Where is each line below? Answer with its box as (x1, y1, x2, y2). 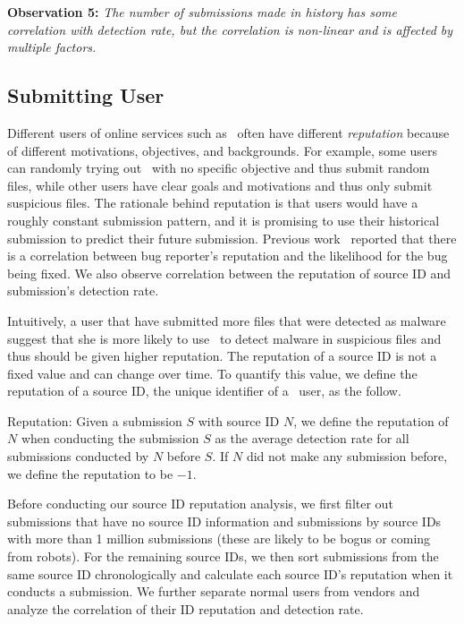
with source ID (198, 411, 280, 430)
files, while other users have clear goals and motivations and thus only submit (7, 175, 433, 194)
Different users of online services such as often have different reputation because (7, 123, 450, 141)
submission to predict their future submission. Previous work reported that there (7, 228, 457, 247)
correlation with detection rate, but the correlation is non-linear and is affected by (7, 20, 453, 38)
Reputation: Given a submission (7, 411, 182, 430)
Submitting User (7, 81, 165, 109)
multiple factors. (7, 38, 97, 56)
